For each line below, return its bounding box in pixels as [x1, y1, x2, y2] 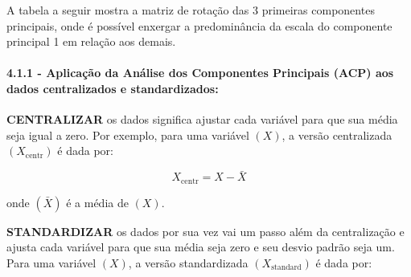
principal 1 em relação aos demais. [6, 33, 176, 50]
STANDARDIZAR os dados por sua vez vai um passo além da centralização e [6, 222, 405, 239]
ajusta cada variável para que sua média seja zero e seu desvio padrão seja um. [6, 238, 395, 255]
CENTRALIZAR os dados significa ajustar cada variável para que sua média [6, 111, 398, 128]
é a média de [66, 193, 129, 210]
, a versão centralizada [282, 126, 393, 143]
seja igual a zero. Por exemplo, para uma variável [6, 126, 249, 143]
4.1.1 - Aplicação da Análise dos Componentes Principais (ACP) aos [6, 64, 394, 81]
